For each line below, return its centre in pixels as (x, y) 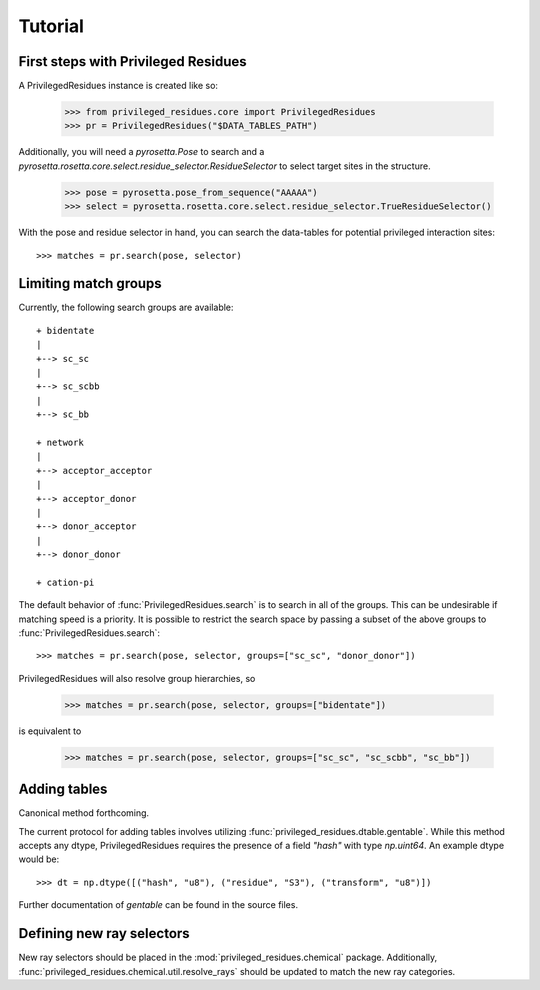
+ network (60, 442)
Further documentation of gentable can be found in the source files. (158, 905)
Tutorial (51, 26)
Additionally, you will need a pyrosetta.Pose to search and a (141, 152)
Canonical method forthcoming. (84, 813)
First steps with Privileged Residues (132, 61)
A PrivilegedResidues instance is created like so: (118, 86)
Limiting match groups (90, 283)
